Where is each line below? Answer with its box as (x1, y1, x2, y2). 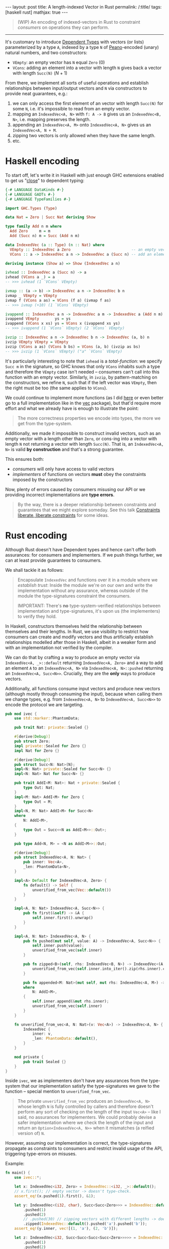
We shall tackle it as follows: (5, 567, 64, 573)
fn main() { (5, 1170, 30, 1175)
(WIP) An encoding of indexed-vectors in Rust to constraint (17, 19, 140, 25)
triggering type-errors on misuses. (5, 1151, 77, 1157)
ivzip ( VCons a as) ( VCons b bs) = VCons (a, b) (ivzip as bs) (5, 344, 141, 349)
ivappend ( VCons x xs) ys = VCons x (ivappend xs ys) (5, 321, 121, 326)
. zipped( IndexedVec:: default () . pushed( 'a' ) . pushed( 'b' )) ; (23, 1221, 147, 1226)
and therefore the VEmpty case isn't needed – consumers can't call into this (5, 369, 160, 375)
